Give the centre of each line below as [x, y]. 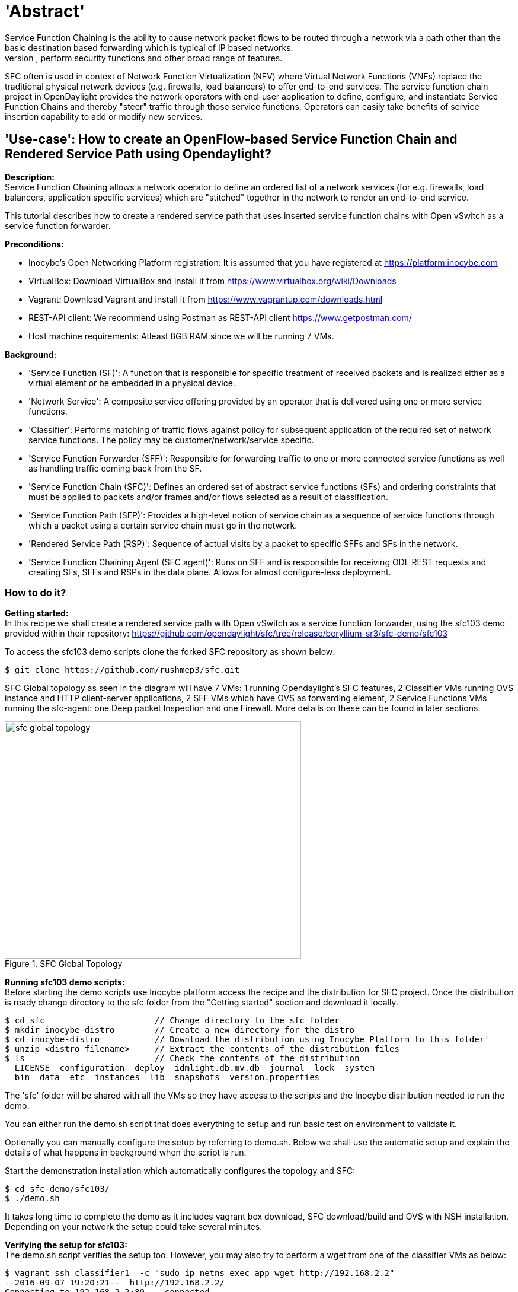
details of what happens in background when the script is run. [126, 1153]
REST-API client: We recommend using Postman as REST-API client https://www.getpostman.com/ [220, 317]
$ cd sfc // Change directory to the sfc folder [172, 1021]
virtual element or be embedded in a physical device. [132, 383]
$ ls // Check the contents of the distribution [182, 1059]
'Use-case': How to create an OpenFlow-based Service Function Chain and [231, 139]
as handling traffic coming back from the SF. [115, 468]
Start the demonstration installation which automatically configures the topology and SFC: [180, 1171]
